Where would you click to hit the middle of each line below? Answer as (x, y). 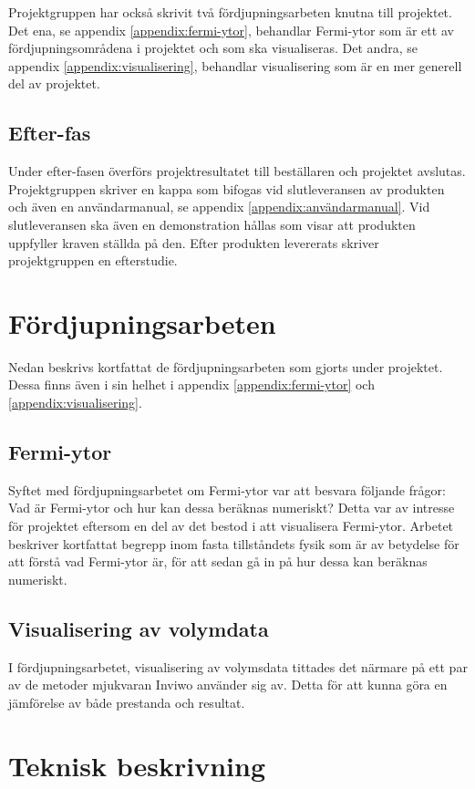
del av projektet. (54, 83)
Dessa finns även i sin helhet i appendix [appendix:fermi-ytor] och (191, 384)
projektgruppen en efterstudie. (93, 260)
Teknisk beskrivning (137, 765)
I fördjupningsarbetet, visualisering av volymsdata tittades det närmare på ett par (238, 666)
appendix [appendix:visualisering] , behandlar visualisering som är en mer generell (235, 65)
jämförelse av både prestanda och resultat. (127, 702)
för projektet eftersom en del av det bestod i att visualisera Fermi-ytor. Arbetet (231, 526)
